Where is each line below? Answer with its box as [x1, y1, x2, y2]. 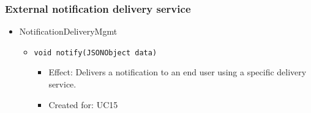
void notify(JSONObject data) [34, 48, 157, 57]
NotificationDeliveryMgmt [19, 25, 118, 38]
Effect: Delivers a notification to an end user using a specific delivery [48, 66, 307, 78]
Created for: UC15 [48, 98, 118, 111]
